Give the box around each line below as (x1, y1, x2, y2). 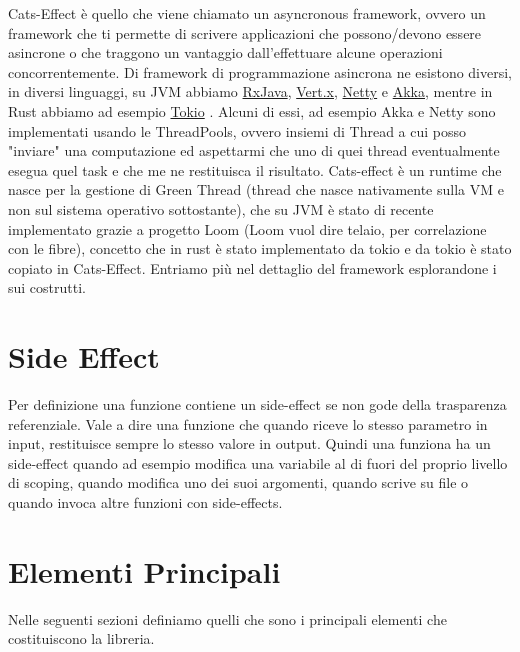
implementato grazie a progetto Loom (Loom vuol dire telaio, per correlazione (8, 218, 487, 239)
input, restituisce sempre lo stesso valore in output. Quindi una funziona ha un (8, 433, 491, 454)
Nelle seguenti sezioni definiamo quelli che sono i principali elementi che (8, 608, 447, 629)
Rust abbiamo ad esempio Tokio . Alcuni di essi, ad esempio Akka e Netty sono (8, 100, 496, 121)
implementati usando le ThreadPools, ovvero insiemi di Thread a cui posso (8, 120, 467, 141)
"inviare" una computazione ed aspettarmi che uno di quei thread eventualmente (8, 140, 500, 161)
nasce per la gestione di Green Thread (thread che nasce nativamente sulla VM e (8, 179, 504, 200)
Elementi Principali (8, 550, 281, 591)
